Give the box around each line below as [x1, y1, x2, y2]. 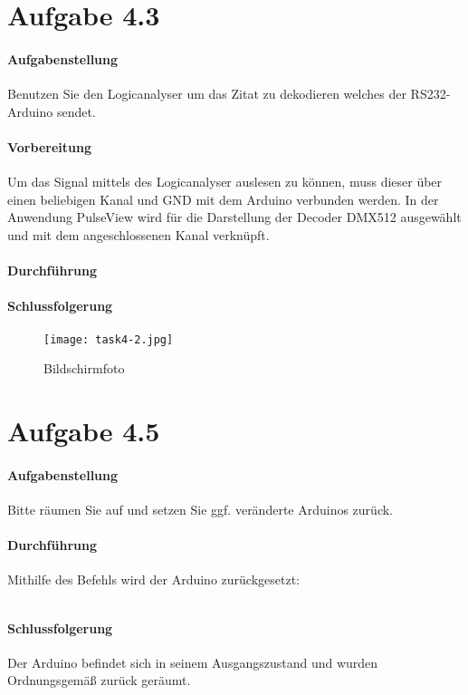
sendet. [56, 101, 96, 121]
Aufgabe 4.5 [7, 411, 160, 449]
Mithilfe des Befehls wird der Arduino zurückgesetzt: [7, 570, 300, 589]
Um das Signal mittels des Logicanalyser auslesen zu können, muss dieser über [7, 172, 443, 191]
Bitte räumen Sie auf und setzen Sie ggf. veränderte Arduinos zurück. [7, 499, 394, 518]
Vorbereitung [7, 137, 91, 156]
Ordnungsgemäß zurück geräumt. [7, 671, 191, 690]
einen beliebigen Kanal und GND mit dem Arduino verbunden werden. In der [7, 189, 439, 208]
